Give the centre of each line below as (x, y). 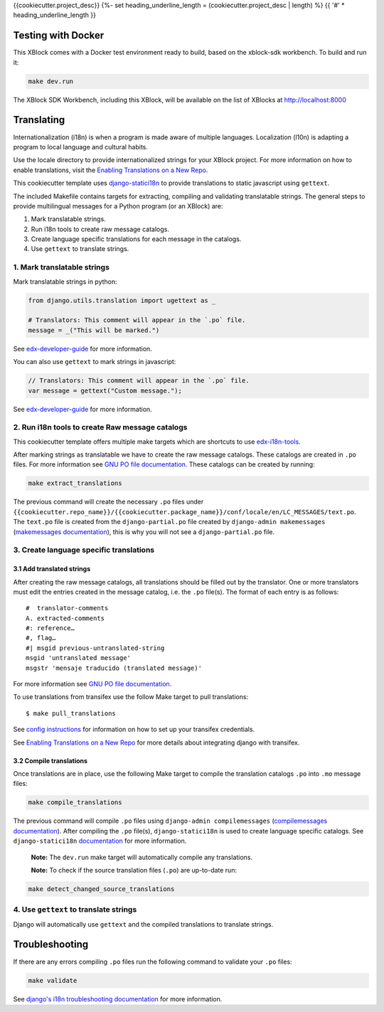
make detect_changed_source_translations (101, 889)
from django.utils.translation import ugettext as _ (122, 300)
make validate (53, 980)
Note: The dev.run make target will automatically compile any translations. (142, 857)
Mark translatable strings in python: (65, 282)
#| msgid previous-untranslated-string (95, 648)
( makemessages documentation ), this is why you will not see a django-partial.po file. (144, 532)
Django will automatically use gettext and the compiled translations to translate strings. (143, 924)
